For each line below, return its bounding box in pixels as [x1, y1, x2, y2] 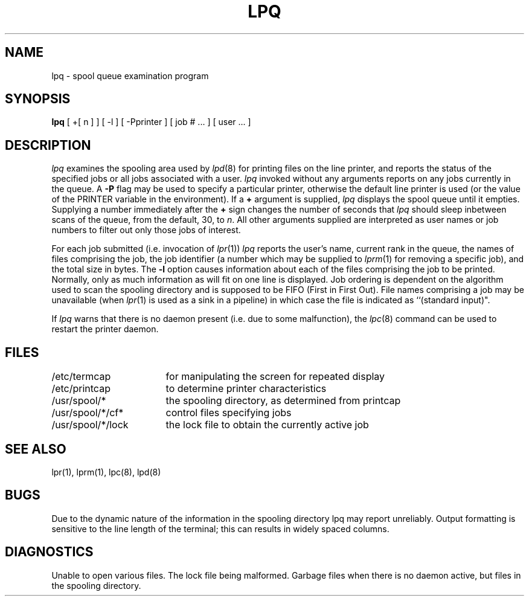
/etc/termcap [51, 370, 111, 383]
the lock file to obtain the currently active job [165, 419, 369, 431]
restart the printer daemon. [51, 324, 159, 335]
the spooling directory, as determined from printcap [165, 394, 401, 407]
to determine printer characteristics [165, 382, 327, 395]
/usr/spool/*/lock [51, 419, 129, 431]
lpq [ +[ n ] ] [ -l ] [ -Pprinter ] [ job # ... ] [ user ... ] [51, 117, 251, 127]
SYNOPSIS [5, 91, 71, 107]
